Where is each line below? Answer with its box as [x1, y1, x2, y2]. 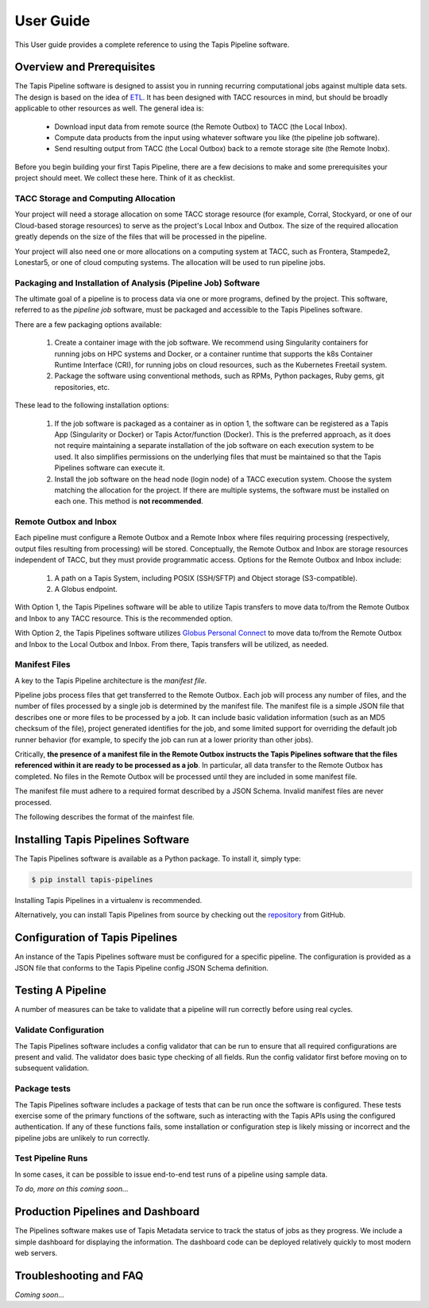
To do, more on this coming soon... [14, 1184, 129, 1193]
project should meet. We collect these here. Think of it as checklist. [14, 173, 235, 183]
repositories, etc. [54, 382, 110, 391]
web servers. [14, 1248, 58, 1257]
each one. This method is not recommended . [54, 496, 204, 506]
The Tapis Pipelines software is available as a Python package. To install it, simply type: [14, 854, 301, 863]
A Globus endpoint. [54, 584, 118, 594]
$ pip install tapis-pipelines [31, 875, 154, 884]
